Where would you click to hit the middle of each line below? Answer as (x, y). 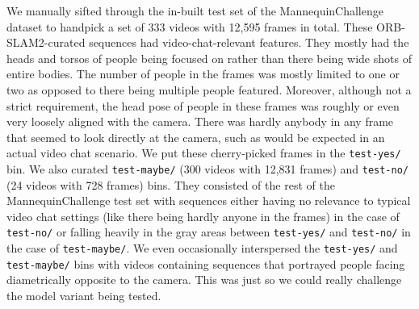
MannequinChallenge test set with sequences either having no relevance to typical (209, 200)
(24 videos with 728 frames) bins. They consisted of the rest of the (171, 184)
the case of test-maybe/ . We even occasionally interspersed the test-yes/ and (202, 248)
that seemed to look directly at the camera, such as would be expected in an (196, 137)
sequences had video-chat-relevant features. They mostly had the (249, 42)
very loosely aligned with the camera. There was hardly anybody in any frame (200, 121)
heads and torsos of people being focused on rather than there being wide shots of (209, 58)
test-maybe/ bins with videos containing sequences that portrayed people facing (206, 263)
